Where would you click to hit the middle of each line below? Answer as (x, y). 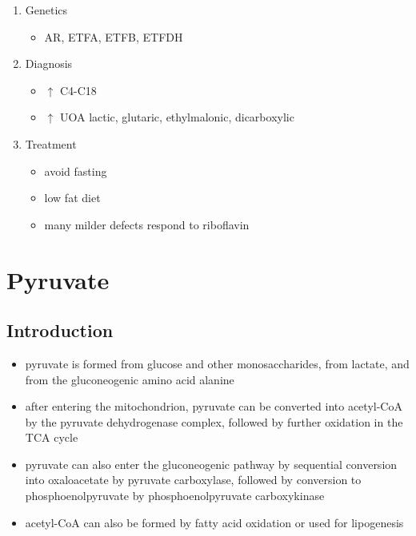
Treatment (51, 143)
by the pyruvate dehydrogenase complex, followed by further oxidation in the (214, 421)
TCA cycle (52, 437)
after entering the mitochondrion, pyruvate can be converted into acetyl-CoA (214, 406)
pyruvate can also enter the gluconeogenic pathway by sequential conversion (211, 464)
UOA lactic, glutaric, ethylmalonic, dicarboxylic (177, 117)
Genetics (46, 10)
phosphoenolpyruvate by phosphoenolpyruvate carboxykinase (175, 496)
